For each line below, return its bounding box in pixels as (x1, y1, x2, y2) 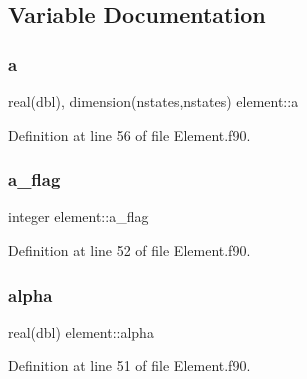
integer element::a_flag (8, 206, 149, 227)
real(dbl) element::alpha (8, 321, 154, 342)
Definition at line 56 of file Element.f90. (8, 124, 251, 145)
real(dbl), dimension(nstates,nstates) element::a (8, 91, 299, 111)
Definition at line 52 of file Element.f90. (8, 240, 251, 260)
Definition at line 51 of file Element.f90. (8, 355, 251, 376)
